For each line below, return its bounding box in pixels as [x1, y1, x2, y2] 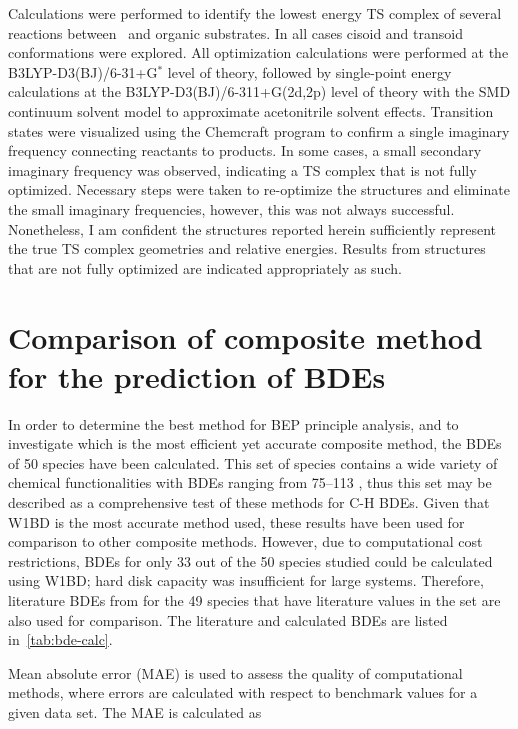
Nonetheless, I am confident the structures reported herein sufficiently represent [8, 218, 496, 239]
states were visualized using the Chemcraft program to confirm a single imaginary [8, 120, 510, 141]
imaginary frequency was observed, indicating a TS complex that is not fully [8, 159, 477, 180]
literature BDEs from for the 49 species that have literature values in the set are [8, 589, 501, 610]
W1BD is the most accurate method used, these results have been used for [8, 511, 465, 532]
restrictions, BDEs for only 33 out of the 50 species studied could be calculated [8, 550, 493, 571]
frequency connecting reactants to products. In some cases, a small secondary [8, 140, 482, 161]
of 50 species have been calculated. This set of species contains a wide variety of [8, 452, 498, 473]
